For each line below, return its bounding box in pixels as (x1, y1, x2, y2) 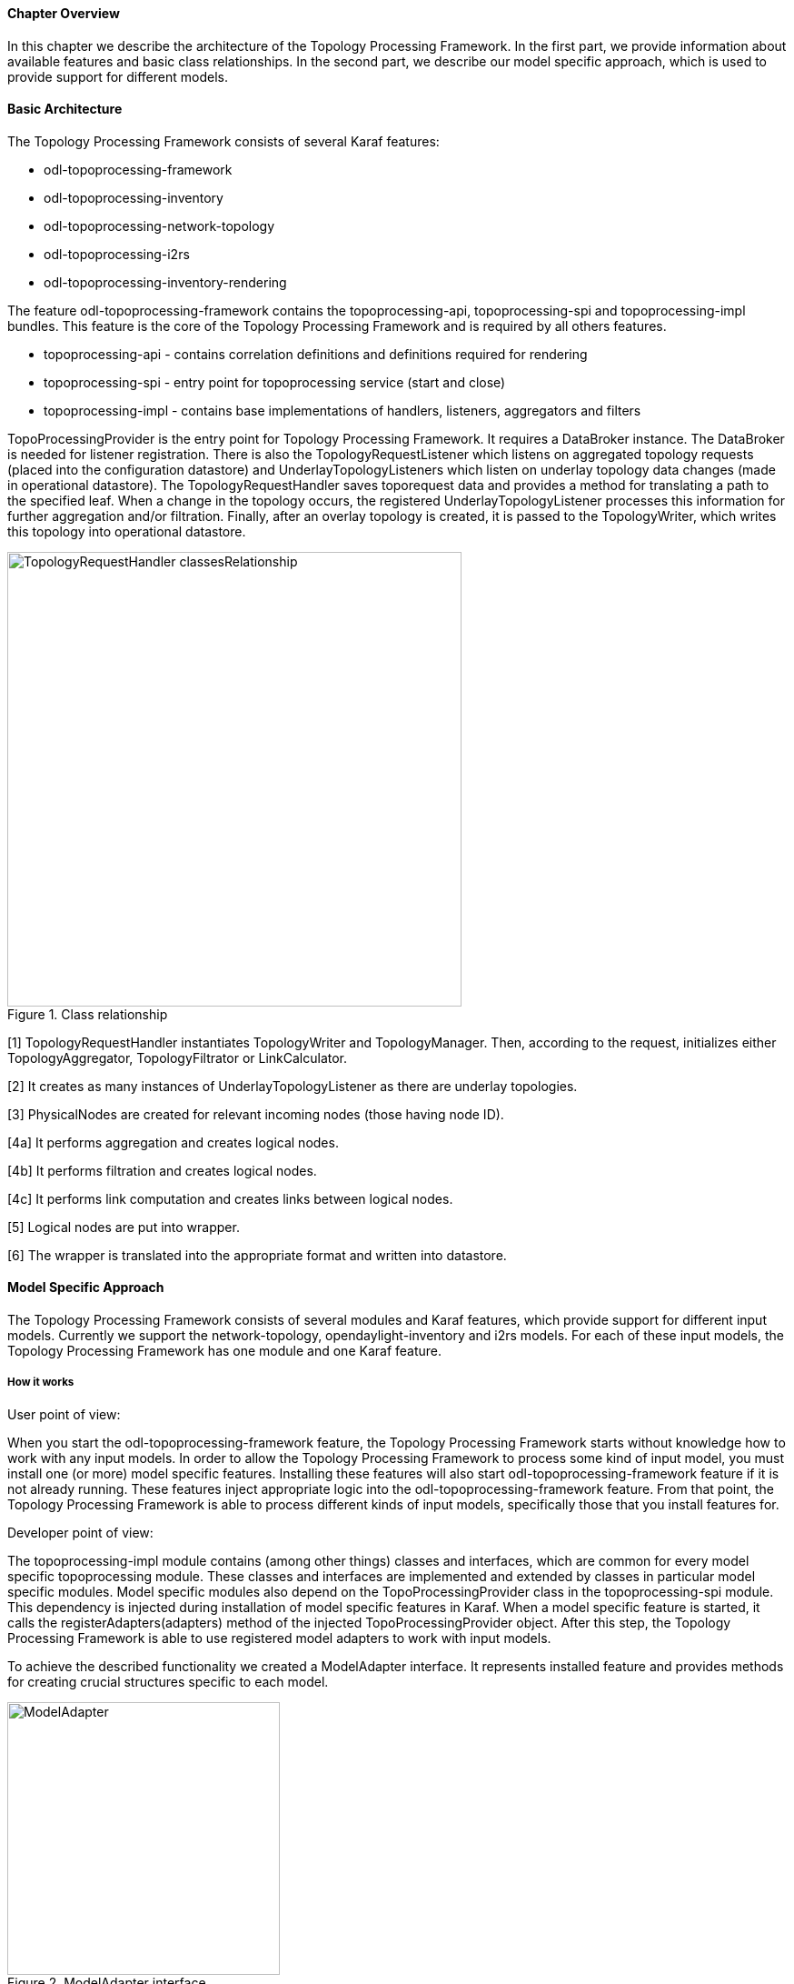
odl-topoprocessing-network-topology (44, 217, 275, 234)
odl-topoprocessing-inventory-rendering (44, 274, 287, 290)
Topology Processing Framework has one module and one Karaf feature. (7, 1343, 442, 1359)
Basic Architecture (7, 101, 123, 117)
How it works (7, 1376, 74, 1389)
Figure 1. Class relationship (7, 1006, 168, 1022)
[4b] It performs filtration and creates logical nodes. (7, 1162, 317, 1178)
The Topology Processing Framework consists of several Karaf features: (7, 133, 440, 149)
